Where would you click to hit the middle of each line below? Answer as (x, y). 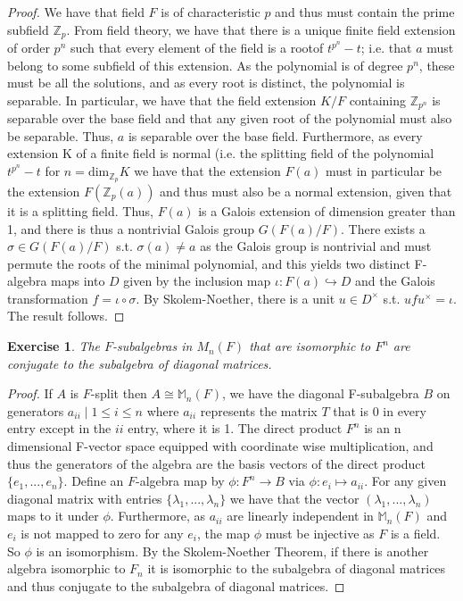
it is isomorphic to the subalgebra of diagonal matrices (297, 568)
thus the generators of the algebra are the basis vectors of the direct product (216, 463)
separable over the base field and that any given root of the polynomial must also (230, 118)
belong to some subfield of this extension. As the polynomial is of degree (205, 65)
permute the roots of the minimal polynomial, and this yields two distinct (209, 263)
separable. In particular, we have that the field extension (162, 100)
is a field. (415, 534)
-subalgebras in (153, 346)
